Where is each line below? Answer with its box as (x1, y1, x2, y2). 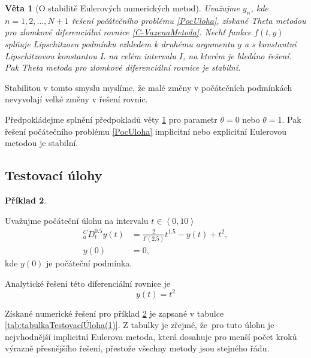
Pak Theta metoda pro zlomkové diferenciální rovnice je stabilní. (5, 61, 241, 74)
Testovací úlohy (5, 166, 102, 184)
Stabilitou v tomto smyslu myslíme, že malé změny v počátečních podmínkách (5, 81, 292, 93)
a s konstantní (244, 37, 297, 50)
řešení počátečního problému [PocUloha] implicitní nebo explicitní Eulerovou (5, 125, 287, 137)
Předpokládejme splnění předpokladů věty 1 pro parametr (5, 113, 218, 125)
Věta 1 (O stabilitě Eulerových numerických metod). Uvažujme (5, 2, 240, 14)
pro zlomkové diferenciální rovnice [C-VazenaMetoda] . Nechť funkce (5, 26, 252, 38)
